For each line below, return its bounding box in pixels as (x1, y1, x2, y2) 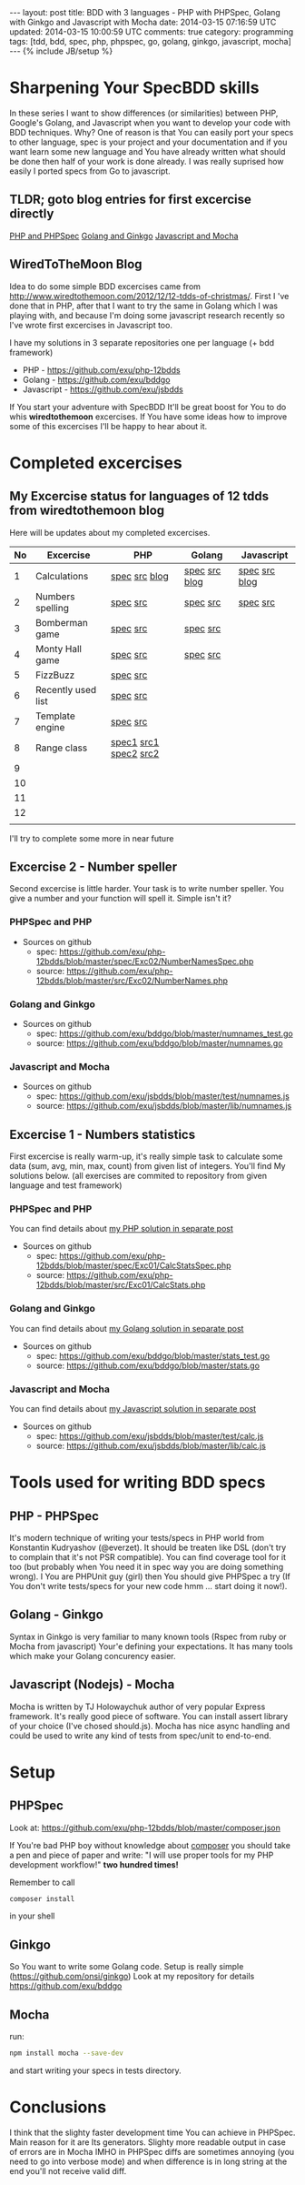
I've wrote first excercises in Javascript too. (9, 319, 172, 330)
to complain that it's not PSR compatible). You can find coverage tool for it (9, 1551, 287, 1562)
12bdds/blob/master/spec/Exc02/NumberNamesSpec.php (35, 955, 254, 966)
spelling (35, 601, 70, 614)
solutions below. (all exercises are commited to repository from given (9, 1171, 268, 1182)
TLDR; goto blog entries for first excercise (9, 192, 251, 207)
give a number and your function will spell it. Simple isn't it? (9, 893, 231, 904)
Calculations (35, 569, 89, 582)
